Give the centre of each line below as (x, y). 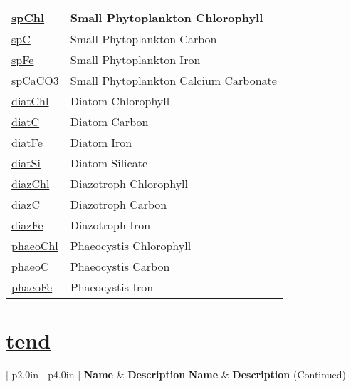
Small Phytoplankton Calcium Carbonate (173, 80)
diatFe (27, 142)
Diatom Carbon (109, 122)
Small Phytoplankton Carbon (143, 39)
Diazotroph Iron (110, 225)
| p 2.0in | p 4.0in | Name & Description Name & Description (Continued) (176, 375)
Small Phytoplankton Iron (135, 60)
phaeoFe (32, 287)
